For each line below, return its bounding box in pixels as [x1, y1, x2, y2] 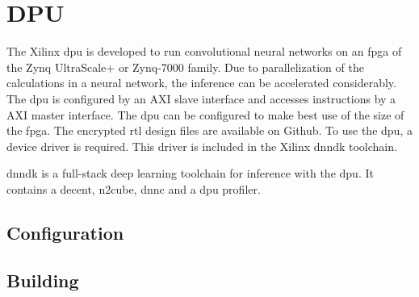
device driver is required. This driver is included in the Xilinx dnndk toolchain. [6, 137, 397, 154]
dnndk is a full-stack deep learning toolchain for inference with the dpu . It [6, 165, 374, 182]
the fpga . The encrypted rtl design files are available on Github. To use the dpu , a [6, 122, 413, 139]
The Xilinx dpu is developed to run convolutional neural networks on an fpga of [6, 43, 402, 60]
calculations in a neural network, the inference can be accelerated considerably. [6, 74, 396, 91]
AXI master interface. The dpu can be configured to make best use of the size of [6, 106, 404, 123]
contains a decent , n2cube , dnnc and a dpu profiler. [6, 180, 261, 197]
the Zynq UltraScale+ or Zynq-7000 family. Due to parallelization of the [6, 58, 364, 75]
